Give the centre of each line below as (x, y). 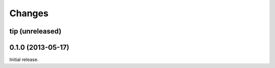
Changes (29, 13)
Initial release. (24, 60)
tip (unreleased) (35, 31)
